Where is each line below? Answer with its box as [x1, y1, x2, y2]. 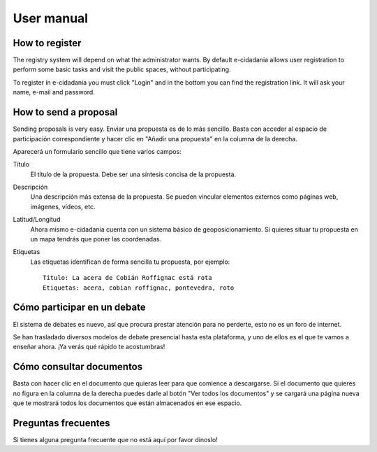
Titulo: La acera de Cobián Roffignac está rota [43, 274, 212, 282]
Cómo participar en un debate [13, 302, 146, 313]
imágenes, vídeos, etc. [30, 202, 96, 211]
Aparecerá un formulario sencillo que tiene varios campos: [13, 147, 182, 155]
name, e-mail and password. [13, 88, 96, 97]
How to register [13, 37, 82, 49]
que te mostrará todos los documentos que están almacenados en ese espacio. [13, 399, 242, 407]
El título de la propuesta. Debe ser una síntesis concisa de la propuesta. [30, 170, 237, 178]
